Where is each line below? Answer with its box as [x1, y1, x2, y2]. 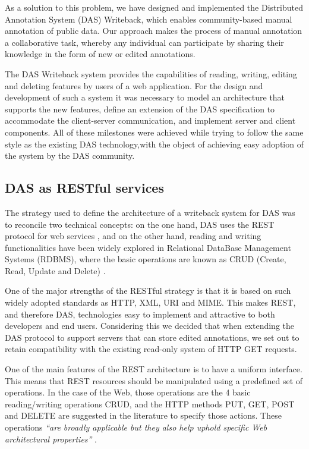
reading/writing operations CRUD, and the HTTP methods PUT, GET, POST [5, 397, 295, 410]
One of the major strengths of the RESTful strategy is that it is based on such [5, 284, 291, 297]
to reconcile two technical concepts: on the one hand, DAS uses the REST [5, 218, 275, 230]
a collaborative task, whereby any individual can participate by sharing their [5, 36, 284, 48]
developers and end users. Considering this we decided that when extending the [5, 319, 295, 332]
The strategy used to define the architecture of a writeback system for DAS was [5, 206, 295, 218]
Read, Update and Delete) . [5, 264, 106, 277]
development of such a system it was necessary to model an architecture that [5, 91, 285, 103]
